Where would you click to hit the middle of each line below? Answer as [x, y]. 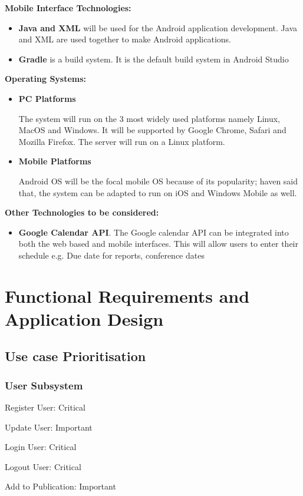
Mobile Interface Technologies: [68, 8]
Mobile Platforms [55, 161]
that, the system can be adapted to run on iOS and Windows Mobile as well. [158, 192]
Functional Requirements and [127, 295]
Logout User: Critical [43, 466]
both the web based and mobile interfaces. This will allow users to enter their [158, 244]
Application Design [84, 318]
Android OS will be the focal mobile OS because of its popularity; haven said [158, 181]
